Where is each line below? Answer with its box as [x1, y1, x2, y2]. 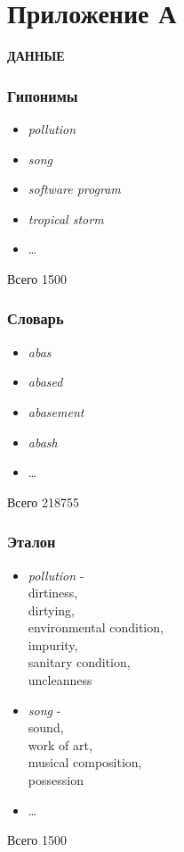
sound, [28, 718, 64, 737]
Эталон [7, 530, 56, 553]
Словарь [7, 307, 64, 330]
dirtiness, [28, 583, 78, 602]
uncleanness [28, 671, 92, 689]
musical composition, [28, 753, 142, 772]
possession [28, 771, 84, 789]
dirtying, [28, 600, 75, 619]
